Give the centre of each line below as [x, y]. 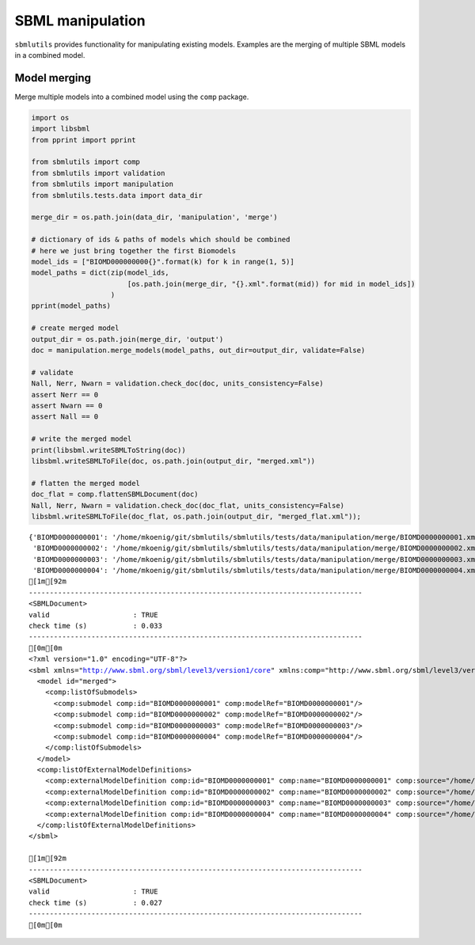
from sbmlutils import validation [98, 173]
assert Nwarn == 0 [67, 405]
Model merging [53, 78]
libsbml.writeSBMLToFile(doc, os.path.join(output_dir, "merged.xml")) [173, 461]
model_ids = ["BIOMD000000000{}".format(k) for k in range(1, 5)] [163, 262]
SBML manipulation [80, 21]
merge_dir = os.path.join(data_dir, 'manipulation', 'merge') [154, 217]
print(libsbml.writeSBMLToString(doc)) [108, 450]
